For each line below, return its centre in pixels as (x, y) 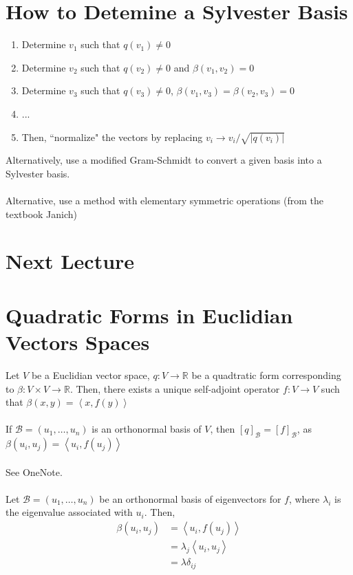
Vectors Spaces (78, 341)
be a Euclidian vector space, (90, 375)
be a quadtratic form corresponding (266, 375)
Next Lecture (70, 261)
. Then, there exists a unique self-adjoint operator (175, 388)
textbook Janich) (42, 214)
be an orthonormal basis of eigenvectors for (190, 498)
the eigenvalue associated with (69, 512)
